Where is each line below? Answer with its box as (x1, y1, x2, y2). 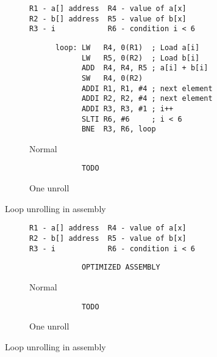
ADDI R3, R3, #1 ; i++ (81, 104, 174, 113)
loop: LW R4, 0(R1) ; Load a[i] (55, 43, 200, 52)
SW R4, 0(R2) (81, 73, 143, 83)
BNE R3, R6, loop (81, 125, 156, 134)
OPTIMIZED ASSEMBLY (81, 263, 160, 272)
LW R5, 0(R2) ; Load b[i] (81, 53, 200, 62)
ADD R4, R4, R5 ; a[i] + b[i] (81, 64, 208, 73)
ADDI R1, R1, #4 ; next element (81, 84, 213, 93)
